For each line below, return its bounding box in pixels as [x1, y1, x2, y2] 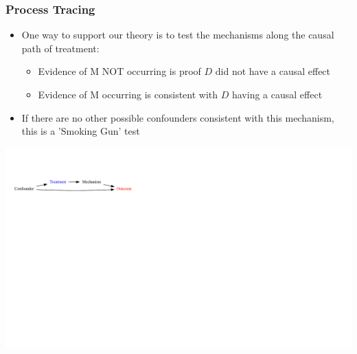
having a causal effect [231, 87, 323, 101]
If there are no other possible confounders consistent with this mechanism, [21, 110, 334, 124]
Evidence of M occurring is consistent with [38, 87, 218, 101]
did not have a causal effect [215, 64, 331, 78]
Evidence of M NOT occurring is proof [38, 64, 201, 78]
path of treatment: [21, 41, 100, 55]
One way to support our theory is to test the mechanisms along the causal [21, 27, 334, 42]
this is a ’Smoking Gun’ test [21, 124, 140, 138]
